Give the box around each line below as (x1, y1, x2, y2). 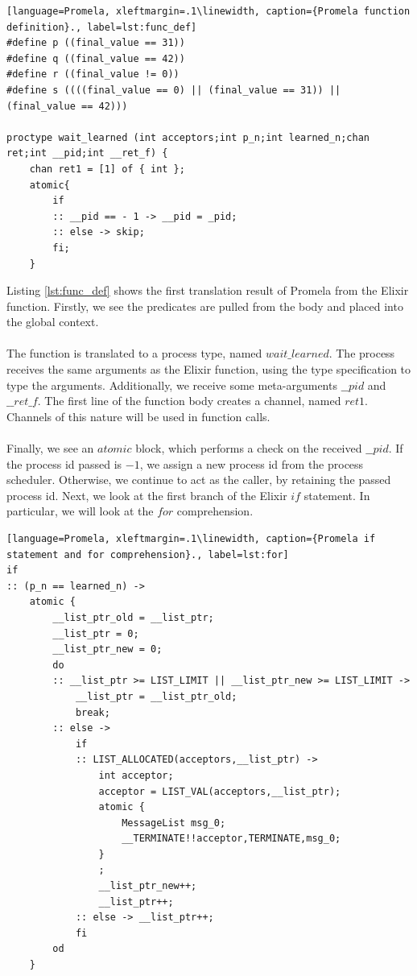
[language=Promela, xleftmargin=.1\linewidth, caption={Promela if (6, 533, 376, 544)
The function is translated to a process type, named (6, 345, 262, 362)
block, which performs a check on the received (135, 440, 362, 457)
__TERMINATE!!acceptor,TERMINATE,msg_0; (122, 833, 341, 845)
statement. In (303, 486, 370, 503)
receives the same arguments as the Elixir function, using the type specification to (6, 361, 411, 378)
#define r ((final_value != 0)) (6, 68, 180, 81)
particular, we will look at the (6, 502, 154, 519)
